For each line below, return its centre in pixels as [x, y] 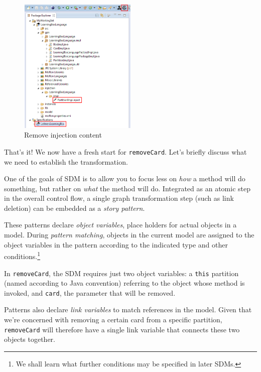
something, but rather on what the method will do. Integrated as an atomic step [127, 188]
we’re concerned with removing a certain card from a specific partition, [113, 320]
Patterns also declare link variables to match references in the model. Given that [128, 309]
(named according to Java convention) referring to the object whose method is [124, 283]
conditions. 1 [22, 255]
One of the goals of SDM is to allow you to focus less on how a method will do [125, 178]
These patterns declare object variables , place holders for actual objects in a [120, 225]
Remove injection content [63, 135]
